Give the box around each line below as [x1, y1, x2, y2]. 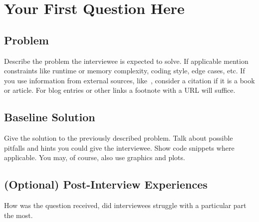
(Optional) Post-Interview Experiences [4, 177, 208, 192]
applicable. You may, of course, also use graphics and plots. [4, 152, 185, 163]
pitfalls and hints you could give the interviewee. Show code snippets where [4, 142, 235, 153]
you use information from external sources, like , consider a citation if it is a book [4, 75, 255, 85]
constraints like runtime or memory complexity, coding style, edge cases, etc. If [4, 65, 245, 76]
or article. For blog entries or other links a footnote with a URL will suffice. [4, 85, 236, 95]
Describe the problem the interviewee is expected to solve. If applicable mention [4, 55, 249, 66]
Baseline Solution [4, 109, 95, 125]
